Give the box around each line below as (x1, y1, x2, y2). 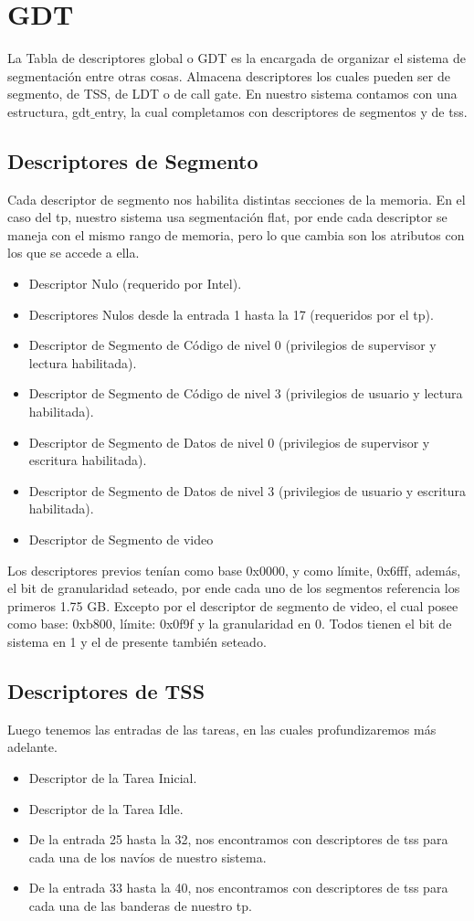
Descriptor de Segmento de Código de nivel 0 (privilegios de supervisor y (28, 335, 437, 355)
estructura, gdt (7, 101, 91, 121)
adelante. (7, 737, 58, 757)
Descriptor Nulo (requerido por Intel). (28, 274, 242, 293)
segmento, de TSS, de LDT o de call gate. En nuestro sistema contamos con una (7, 84, 458, 103)
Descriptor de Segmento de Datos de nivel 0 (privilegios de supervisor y (28, 432, 430, 451)
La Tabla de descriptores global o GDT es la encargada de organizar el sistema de (7, 48, 466, 68)
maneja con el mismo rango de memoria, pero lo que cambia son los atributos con (7, 225, 465, 244)
